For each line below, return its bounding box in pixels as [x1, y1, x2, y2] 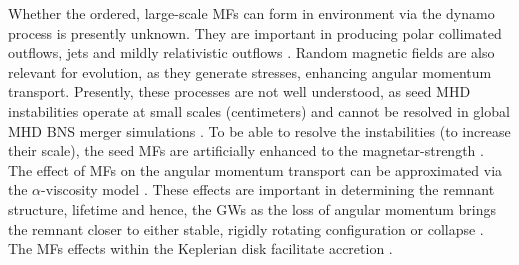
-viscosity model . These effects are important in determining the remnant [41, 179, 495, 200]
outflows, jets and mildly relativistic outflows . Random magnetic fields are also [8, 42, 495, 63]
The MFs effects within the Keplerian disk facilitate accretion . [8, 238, 393, 259]
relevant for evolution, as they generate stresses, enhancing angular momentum [8, 61, 492, 82]
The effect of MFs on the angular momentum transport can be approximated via [8, 159, 503, 180]
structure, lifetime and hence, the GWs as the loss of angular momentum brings [8, 198, 497, 219]
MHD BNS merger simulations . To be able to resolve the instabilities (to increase [8, 120, 511, 141]
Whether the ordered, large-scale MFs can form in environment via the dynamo [8, 3, 495, 23]
